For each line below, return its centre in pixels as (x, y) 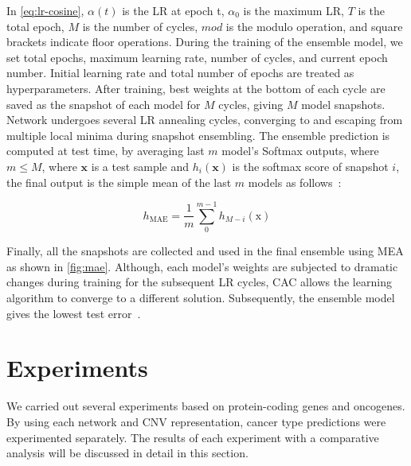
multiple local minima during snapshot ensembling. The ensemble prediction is (198, 135)
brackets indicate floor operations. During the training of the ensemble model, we (205, 42)
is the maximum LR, (294, 10)
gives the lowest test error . (74, 313)
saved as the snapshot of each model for (104, 104)
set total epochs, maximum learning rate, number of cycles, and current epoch (197, 57)
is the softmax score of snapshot (310, 166)
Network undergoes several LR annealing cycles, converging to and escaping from (205, 120)
